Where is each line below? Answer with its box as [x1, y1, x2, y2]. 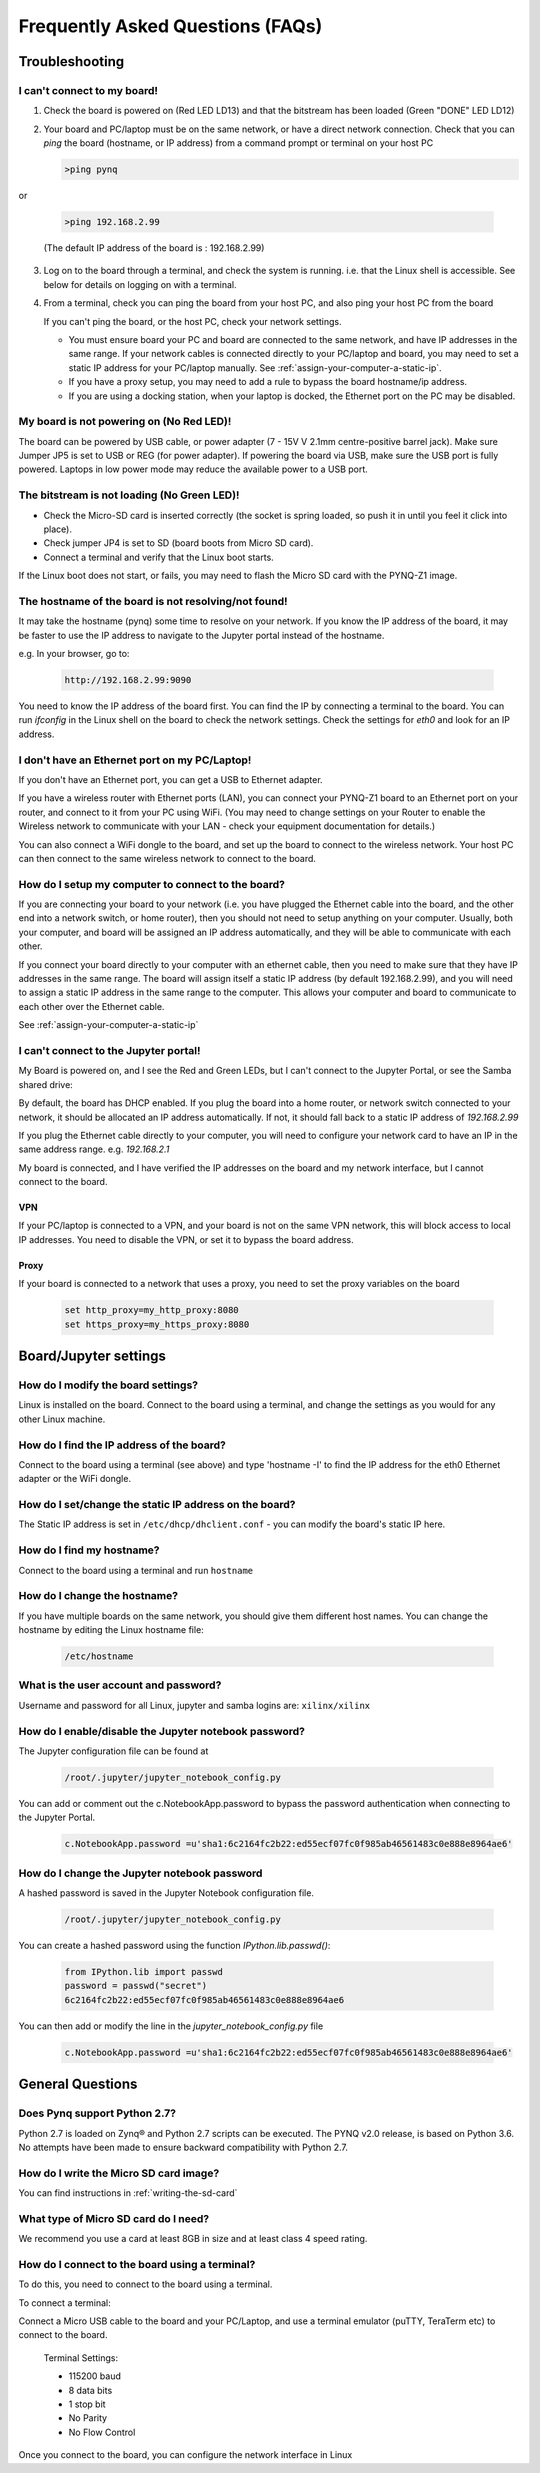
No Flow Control [68, 2426, 136, 2438]
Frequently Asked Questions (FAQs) [18, 15, 323, 37]
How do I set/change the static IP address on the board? [18, 1498, 296, 1512]
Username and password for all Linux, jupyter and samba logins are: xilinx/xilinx [18, 1699, 371, 1711]
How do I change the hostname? [18, 1589, 179, 1603]
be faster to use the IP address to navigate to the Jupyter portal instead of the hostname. [18, 629, 385, 641]
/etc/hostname [64, 1651, 134, 1662]
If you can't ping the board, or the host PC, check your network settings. [43, 315, 342, 327]
